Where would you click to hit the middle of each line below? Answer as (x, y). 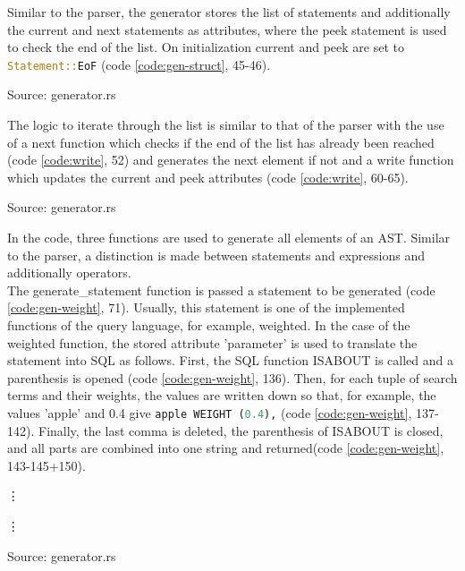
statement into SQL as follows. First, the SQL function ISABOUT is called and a (231, 360)
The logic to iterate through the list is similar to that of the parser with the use (226, 125)
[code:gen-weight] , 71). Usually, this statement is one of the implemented (206, 307)
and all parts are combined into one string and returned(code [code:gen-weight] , (226, 448)
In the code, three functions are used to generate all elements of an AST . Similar (229, 237)
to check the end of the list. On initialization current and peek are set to (206, 47)
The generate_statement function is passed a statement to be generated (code (221, 290)
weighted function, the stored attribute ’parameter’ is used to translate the (212, 342)
